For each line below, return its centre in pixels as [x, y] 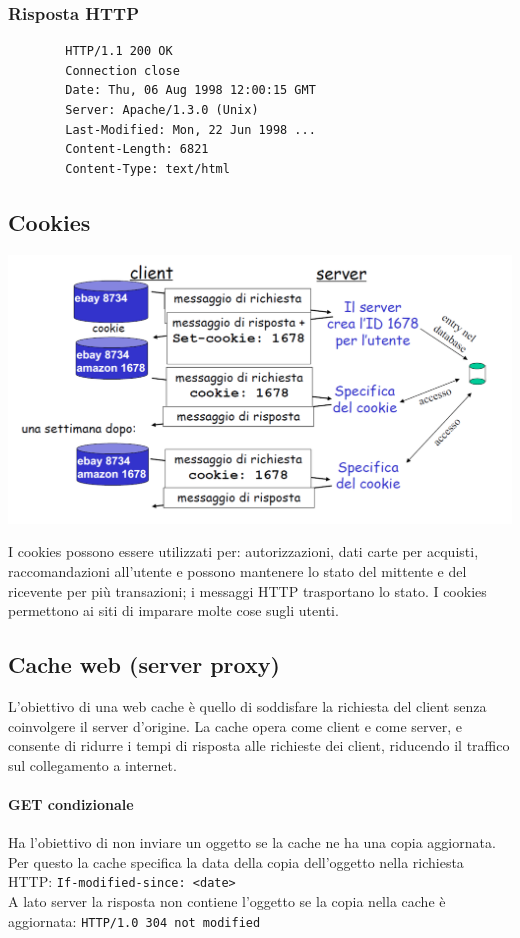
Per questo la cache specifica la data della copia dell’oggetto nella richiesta [236, 861]
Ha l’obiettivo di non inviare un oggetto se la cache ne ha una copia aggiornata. [252, 842]
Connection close [122, 70]
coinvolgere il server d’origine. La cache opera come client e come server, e [235, 725]
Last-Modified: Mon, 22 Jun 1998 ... [190, 129]
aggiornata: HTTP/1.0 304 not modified [134, 920]
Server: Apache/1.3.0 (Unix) [162, 110]
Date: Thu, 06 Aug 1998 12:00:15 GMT [190, 90]
